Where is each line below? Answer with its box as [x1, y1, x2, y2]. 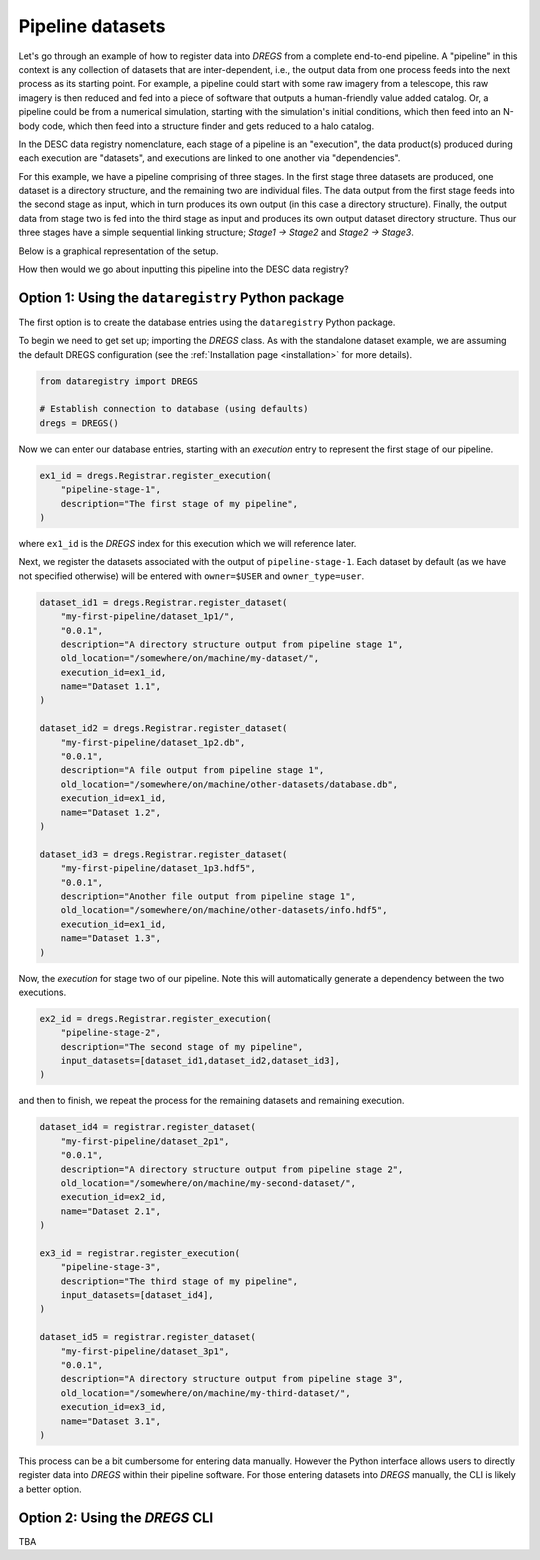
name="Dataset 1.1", [60, 681, 162, 692]
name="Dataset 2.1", [60, 1205, 162, 1217]
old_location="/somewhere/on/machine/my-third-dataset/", [60, 1387, 351, 1399]
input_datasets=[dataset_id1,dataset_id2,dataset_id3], [60, 1055, 341, 1067]
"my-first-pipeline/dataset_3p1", [60, 1345, 230, 1357]
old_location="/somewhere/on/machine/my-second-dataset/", [60, 1177, 357, 1189]
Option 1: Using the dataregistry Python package [18, 289, 345, 306]
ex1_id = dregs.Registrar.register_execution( [39, 470, 272, 481]
